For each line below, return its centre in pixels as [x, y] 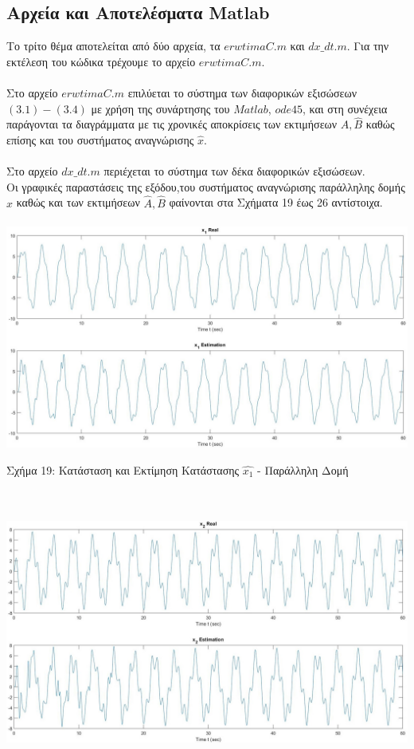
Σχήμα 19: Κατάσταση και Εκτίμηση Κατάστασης [123, 469]
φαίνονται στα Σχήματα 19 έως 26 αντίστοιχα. [276, 202]
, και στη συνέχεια [345, 108]
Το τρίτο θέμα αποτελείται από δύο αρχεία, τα [113, 46]
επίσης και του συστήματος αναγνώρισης [100, 139]
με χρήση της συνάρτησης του [160, 108]
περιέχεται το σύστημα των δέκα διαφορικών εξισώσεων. [234, 171]
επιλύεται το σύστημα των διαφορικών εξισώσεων [242, 92]
